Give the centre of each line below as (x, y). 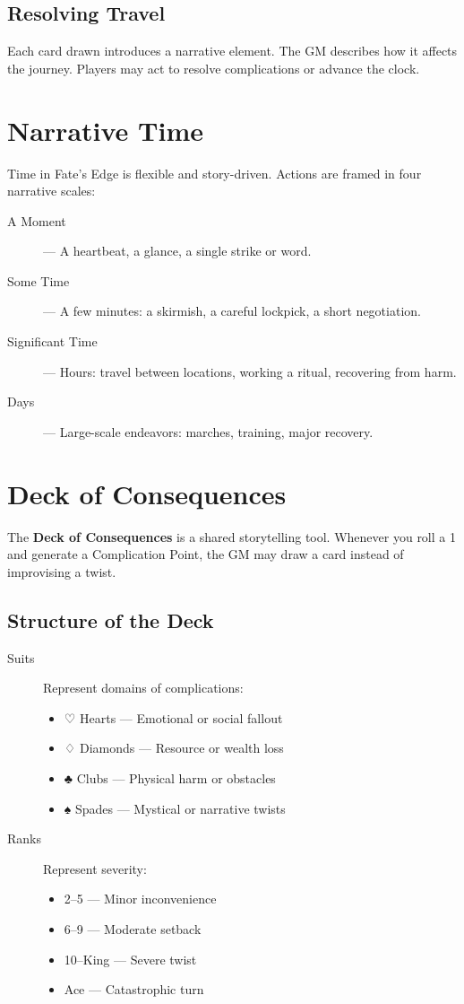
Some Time (39, 280)
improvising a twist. (62, 571)
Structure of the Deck (111, 620)
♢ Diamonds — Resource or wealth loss (174, 748)
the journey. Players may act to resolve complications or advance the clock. (214, 68)
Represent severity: (95, 868)
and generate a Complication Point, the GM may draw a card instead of (206, 554)
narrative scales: (52, 191)
